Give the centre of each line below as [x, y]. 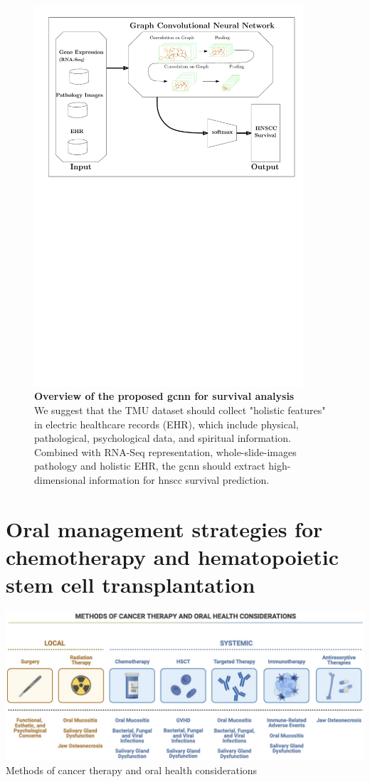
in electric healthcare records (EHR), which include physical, [166, 424]
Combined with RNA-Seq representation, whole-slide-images [165, 451]
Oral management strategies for [164, 528]
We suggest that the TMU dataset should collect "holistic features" [180, 410]
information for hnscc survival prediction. [179, 479]
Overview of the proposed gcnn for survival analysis [164, 396]
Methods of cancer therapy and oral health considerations [132, 770]
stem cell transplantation [131, 585]
